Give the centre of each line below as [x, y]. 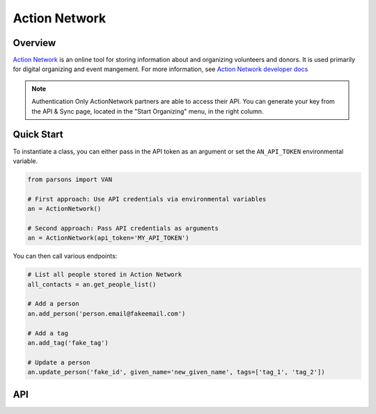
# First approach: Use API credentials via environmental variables [147, 199]
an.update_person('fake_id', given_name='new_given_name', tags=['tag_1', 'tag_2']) [176, 372]
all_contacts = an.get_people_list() [92, 284]
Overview [34, 43]
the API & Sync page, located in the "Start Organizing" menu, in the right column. [148, 111]
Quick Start [38, 135]
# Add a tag [48, 333]
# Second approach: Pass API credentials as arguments [123, 228]
